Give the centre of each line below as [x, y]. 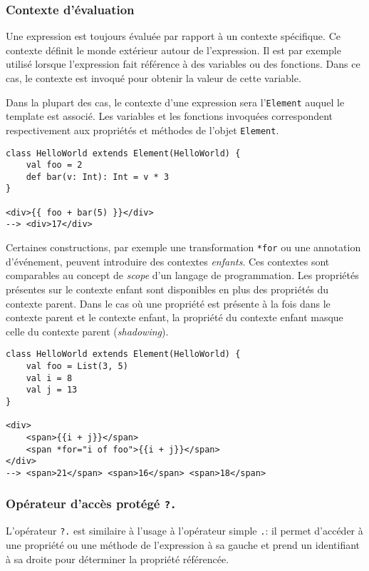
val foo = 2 [54, 165]
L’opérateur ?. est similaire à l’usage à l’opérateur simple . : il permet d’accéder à [184, 531]
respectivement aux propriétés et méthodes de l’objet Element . [142, 130]
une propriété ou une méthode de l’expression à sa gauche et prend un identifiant [183, 544]
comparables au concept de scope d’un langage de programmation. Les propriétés [182, 275]
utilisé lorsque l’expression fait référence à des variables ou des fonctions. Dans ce [183, 64]
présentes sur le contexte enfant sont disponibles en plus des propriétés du [167, 289]
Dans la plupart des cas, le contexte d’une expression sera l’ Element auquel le [175, 102]
